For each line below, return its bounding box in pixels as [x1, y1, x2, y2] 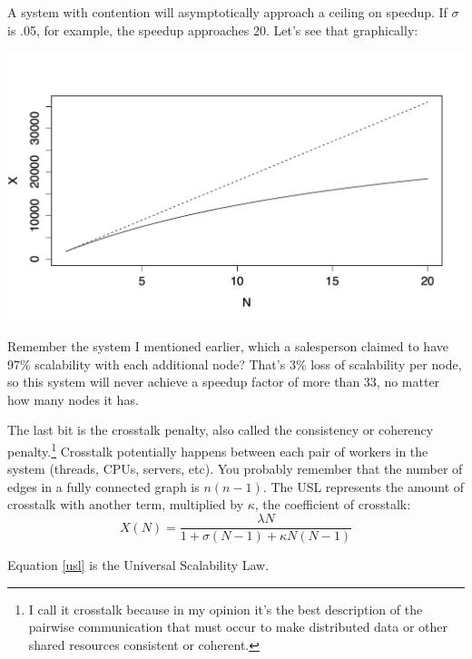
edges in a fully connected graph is [7, 477, 200, 496]
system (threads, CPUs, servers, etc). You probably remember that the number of [7, 459, 463, 478]
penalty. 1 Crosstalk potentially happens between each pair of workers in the [7, 439, 428, 460]
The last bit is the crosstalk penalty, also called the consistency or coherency [7, 420, 434, 439]
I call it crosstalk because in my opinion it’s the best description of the [28, 599, 423, 618]
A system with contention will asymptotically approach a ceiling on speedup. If [7, 3, 447, 21]
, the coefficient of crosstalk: [254, 495, 411, 514]
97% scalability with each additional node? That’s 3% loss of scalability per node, [7, 354, 462, 373]
